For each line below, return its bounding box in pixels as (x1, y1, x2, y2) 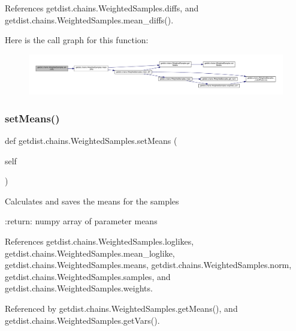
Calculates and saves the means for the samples (5, 194, 179, 207)
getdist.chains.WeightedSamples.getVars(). (5, 314, 160, 326)
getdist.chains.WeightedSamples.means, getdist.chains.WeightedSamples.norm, (5, 258, 292, 271)
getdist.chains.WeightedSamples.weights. (5, 282, 153, 294)
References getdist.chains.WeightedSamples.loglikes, (5, 235, 194, 248)
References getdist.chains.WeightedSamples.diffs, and (5, 2, 199, 14)
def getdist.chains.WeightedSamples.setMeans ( (5, 134, 177, 147)
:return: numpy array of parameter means (5, 215, 158, 227)
